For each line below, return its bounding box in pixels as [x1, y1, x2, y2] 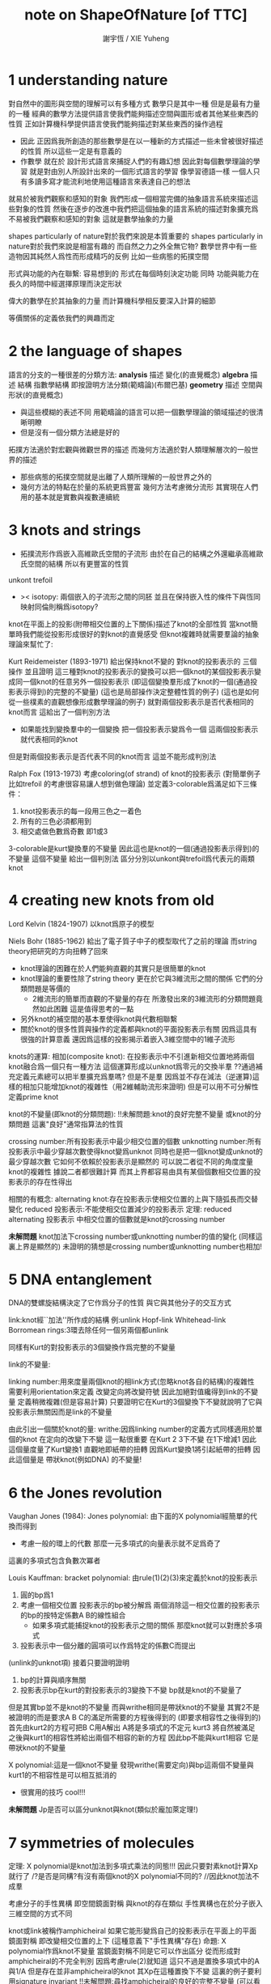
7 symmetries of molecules [8, 1834, 195, 1852]
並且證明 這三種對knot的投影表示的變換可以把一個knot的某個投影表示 [23, 666, 255, 676]
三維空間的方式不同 [8, 1909, 73, 1918]
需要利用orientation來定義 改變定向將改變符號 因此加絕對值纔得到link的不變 [8, 1387, 259, 1397]
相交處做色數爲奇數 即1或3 [19, 826, 108, 836]
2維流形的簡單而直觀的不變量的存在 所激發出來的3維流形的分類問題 [32, 994, 256, 1003]
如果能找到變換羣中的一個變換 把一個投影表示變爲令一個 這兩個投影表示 [19, 724, 259, 734]
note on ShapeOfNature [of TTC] [23, 6, 248, 24]
